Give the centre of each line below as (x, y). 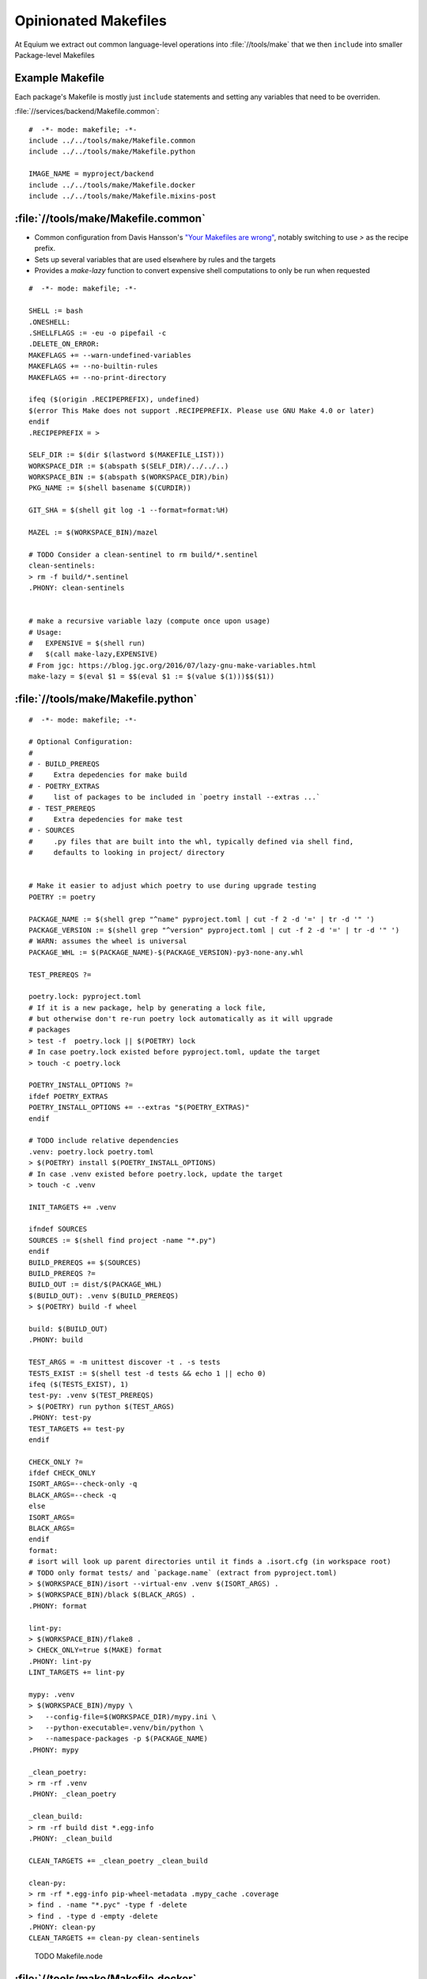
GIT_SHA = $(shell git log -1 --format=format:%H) (129, 510)
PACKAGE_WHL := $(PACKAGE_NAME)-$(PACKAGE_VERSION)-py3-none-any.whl (166, 952)
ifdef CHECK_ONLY (62, 1473)
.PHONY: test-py (60, 1418)
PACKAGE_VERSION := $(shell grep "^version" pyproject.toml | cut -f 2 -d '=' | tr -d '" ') (214, 930)
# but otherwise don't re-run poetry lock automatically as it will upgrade (181, 1019)
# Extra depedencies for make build (108, 775)
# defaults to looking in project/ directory (127, 853)
